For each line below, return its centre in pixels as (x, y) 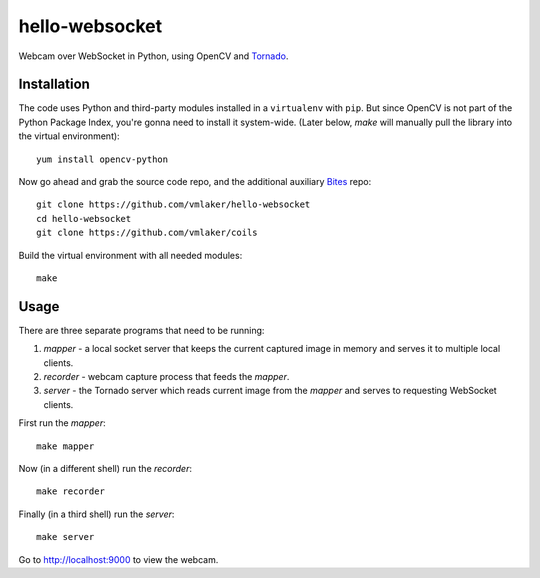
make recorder (70, 491)
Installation (54, 84)
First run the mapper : (62, 423)
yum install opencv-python (102, 159)
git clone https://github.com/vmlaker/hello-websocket (173, 204)
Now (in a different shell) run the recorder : (105, 468)
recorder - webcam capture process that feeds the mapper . (166, 377)
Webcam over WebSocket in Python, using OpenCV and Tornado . (153, 56)
